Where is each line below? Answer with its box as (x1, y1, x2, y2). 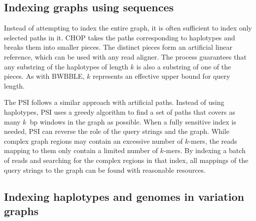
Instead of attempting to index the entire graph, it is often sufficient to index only (4, 23, 252, 33)
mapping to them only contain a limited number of (4, 145, 158, 156)
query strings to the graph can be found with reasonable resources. (4, 164, 206, 175)
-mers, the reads (188, 135, 237, 146)
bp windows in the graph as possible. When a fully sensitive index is (30, 116, 236, 126)
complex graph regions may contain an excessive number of (4, 135, 183, 146)
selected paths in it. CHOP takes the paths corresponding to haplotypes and (4, 32, 235, 42)
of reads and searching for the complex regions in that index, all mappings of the (4, 155, 249, 165)
